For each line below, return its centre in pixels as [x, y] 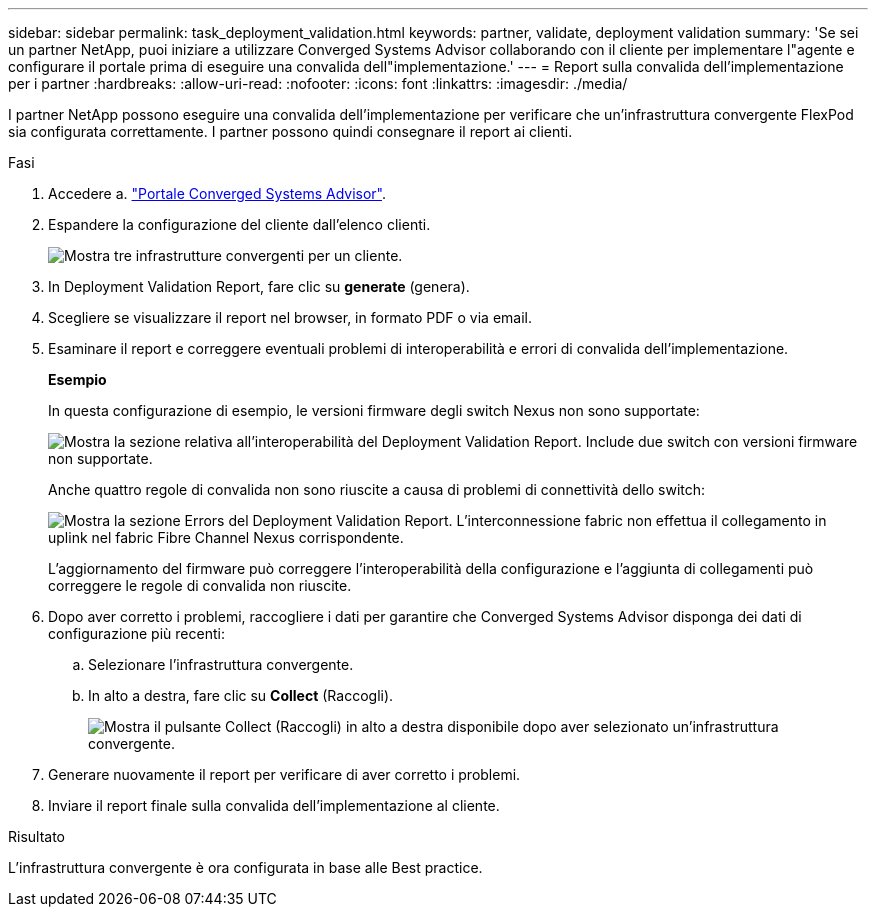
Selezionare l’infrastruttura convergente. [221, 664]
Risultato [37, 836]
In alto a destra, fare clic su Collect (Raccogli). [241, 695]
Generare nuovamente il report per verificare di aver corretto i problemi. [284, 774]
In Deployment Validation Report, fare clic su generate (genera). [259, 286]
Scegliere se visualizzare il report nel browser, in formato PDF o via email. [290, 317]
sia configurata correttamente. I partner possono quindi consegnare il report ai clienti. [290, 131]
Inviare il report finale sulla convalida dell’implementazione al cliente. [274, 805]
